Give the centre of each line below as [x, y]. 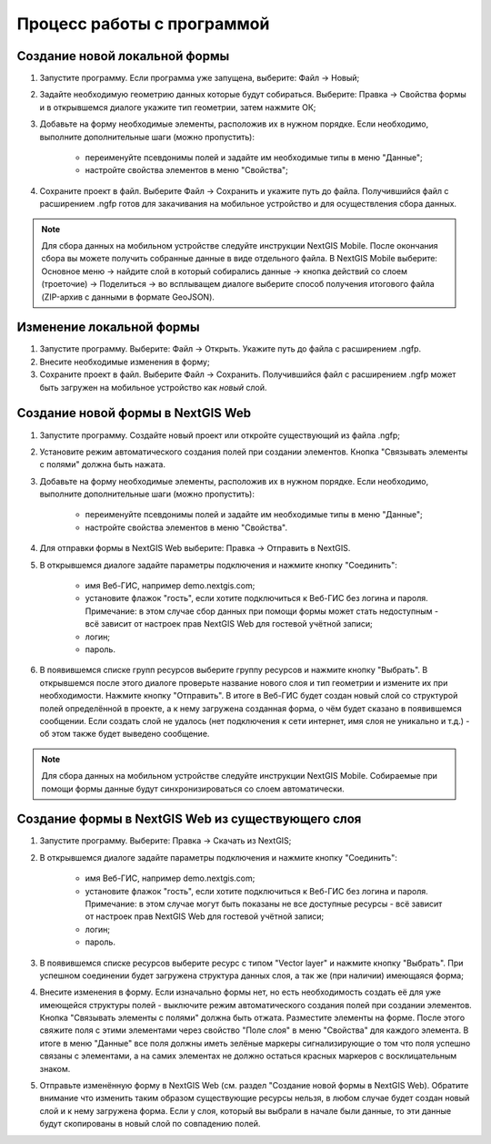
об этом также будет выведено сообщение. [125, 734]
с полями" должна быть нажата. [102, 465]
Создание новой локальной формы [123, 56]
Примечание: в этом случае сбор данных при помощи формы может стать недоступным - [262, 611]
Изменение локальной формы [108, 327]
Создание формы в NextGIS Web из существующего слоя [189, 819]
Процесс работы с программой [143, 24]
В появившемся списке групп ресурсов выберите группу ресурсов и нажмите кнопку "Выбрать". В [234, 670]
